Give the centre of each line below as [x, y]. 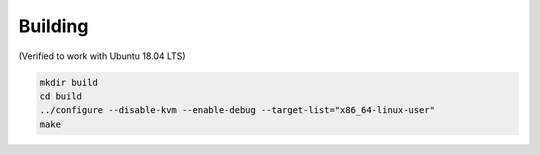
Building [53, 26]
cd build [61, 96]
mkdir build [69, 82]
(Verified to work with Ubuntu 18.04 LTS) [102, 56]
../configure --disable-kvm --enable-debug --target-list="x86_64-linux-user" [237, 110]
